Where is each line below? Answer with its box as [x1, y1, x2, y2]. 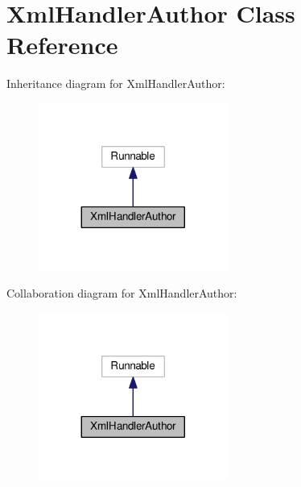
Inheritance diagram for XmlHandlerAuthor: [6, 75, 225, 92]
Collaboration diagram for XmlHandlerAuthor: [6, 285, 237, 302]
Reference [6, 28, 118, 61]
